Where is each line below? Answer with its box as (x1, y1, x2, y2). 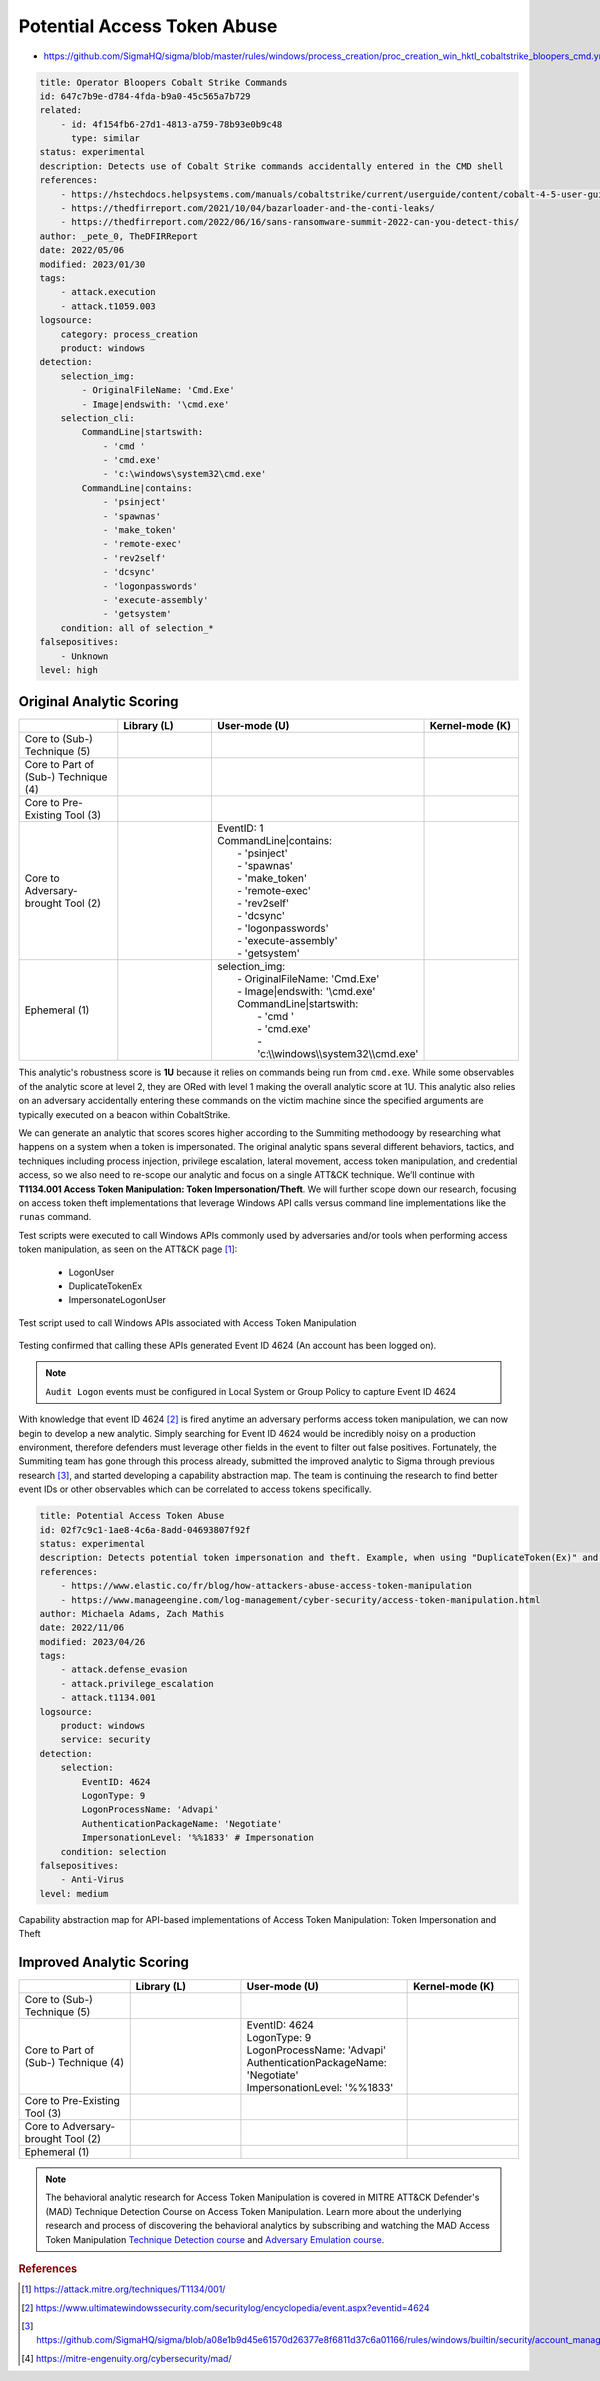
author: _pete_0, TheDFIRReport (39, 230, 199, 242)
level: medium (39, 1888, 109, 1899)
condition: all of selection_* (60, 622, 214, 634)
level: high (39, 664, 99, 675)
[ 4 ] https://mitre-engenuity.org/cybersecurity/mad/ (21, 2352, 232, 2364)
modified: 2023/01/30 (39, 258, 146, 270)
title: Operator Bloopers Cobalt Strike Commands (39, 76, 288, 88)
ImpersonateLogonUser (68, 1294, 167, 1306)
